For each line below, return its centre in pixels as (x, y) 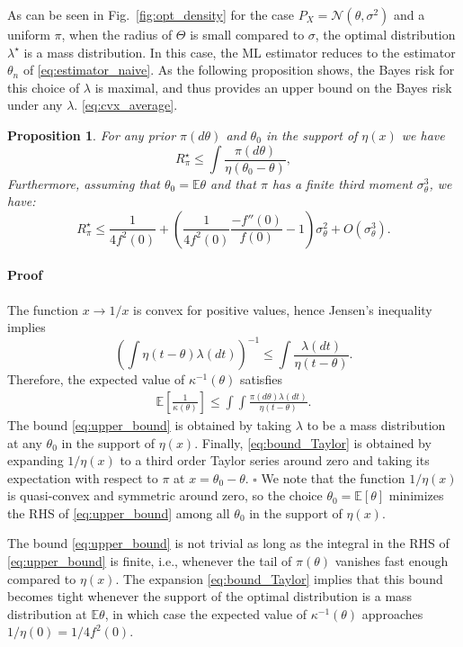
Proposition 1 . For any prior (92, 135)
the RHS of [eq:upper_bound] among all (119, 512)
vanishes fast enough (392, 561)
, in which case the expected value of (206, 613)
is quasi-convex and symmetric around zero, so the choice (165, 495)
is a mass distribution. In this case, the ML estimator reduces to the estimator (240, 52)
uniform (29, 34)
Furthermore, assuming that (84, 183)
